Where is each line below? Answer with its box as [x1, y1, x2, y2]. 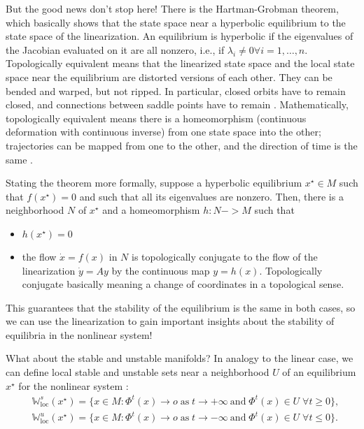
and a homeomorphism [102, 203, 200, 217]
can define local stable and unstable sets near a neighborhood [6, 365, 269, 379]
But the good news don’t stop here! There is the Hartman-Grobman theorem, [6, 1, 339, 15]
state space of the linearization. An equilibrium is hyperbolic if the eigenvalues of [6, 29, 353, 43]
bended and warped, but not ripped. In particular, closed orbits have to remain [6, 83, 346, 98]
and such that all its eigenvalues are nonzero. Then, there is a [79, 189, 344, 203]
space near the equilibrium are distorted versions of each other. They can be [6, 69, 332, 84]
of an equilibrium [282, 365, 356, 379]
